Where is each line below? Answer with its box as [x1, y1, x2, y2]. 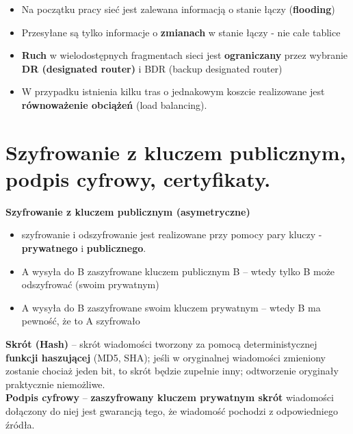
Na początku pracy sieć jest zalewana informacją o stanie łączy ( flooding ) [21, 2, 335, 16]
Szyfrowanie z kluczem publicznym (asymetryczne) [5, 204, 250, 218]
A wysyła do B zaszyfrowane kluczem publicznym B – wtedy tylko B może [21, 264, 335, 278]
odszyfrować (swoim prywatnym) [21, 277, 159, 292]
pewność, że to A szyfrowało [21, 314, 140, 328]
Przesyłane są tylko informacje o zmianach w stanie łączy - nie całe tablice [21, 25, 341, 39]
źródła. [5, 417, 35, 431]
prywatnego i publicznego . [21, 241, 146, 255]
